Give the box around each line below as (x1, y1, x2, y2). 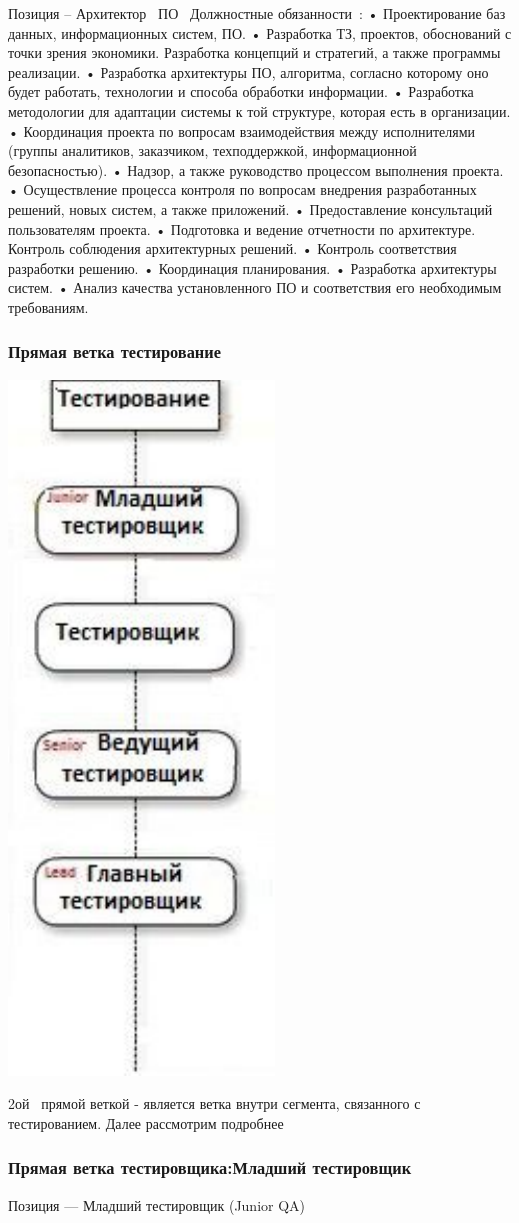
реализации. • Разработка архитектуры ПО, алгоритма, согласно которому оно (8, 61, 489, 82)
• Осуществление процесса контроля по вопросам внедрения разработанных (8, 179, 477, 200)
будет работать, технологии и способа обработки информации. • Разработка (8, 81, 474, 102)
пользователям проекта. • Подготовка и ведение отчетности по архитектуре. (8, 218, 476, 239)
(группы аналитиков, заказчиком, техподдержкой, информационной (8, 140, 417, 161)
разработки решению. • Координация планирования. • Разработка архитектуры (8, 257, 497, 278)
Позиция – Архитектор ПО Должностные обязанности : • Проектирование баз (8, 3, 506, 23)
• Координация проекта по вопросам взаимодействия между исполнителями (8, 120, 475, 141)
